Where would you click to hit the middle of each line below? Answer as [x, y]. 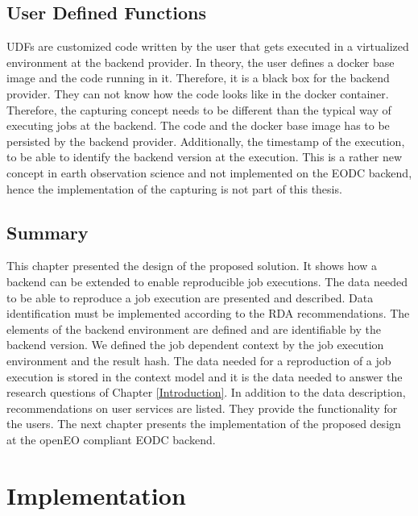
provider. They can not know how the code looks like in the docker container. [198, 93]
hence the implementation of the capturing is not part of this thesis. [174, 188]
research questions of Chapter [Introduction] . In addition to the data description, [206, 392]
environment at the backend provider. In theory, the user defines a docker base [201, 62]
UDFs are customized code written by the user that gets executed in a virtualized [208, 46]
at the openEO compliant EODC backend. [111, 439]
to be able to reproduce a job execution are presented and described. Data [190, 297]
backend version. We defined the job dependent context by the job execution [195, 345]
